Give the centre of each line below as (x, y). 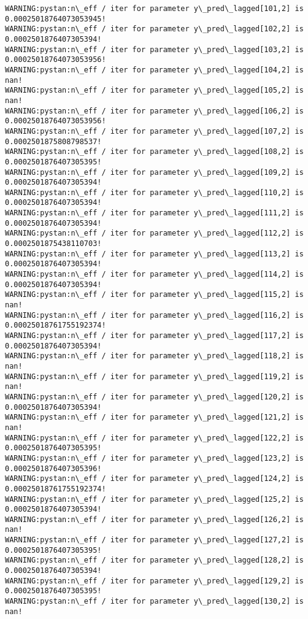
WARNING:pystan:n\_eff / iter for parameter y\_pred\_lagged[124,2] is (154, 479)
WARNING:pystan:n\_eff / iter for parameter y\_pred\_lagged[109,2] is (154, 172)
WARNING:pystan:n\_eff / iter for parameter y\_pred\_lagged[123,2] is (154, 458)
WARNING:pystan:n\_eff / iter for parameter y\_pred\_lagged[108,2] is (154, 152)
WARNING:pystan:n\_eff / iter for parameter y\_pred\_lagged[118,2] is (154, 356)
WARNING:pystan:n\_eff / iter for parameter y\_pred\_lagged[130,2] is (154, 602)
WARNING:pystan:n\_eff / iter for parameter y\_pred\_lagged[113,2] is (154, 254)
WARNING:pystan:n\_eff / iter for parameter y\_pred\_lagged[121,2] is (154, 417)
